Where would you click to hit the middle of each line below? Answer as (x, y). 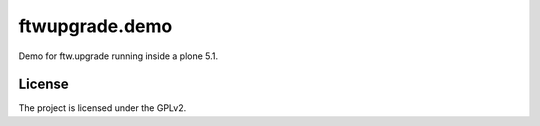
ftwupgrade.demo (95, 26)
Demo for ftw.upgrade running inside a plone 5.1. (118, 56)
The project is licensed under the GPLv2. (102, 108)
